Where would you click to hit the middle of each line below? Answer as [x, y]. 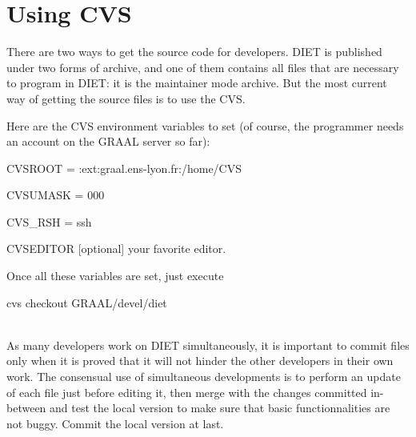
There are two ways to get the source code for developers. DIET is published [194, 52]
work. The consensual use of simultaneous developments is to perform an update [204, 377]
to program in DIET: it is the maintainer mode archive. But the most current [197, 83]
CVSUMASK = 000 [56, 195]
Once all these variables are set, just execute [115, 276]
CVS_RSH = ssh [49, 221]
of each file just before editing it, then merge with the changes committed [187, 392]
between [26, 408]
